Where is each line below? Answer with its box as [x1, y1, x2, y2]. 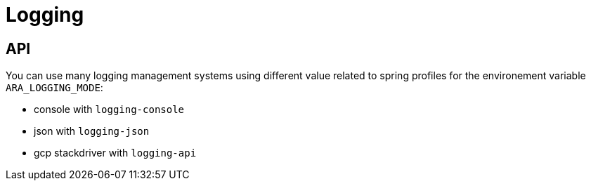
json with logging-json [34, 125, 150, 138]
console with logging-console [34, 103, 185, 116]
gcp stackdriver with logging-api [34, 147, 197, 159]
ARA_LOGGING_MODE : [6, 81, 103, 94]
